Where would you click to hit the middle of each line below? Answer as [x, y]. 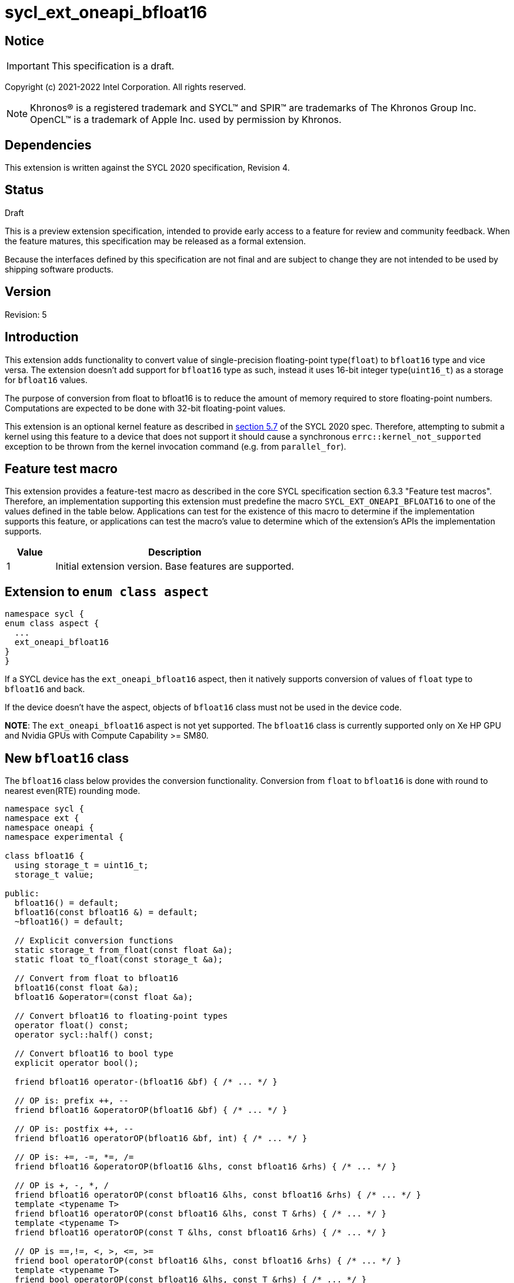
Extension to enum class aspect [107, 591]
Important [28, 66]
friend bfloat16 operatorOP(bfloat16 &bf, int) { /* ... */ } [161, 1139]
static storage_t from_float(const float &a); [124, 950]
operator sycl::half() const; [84, 1035]
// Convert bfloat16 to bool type [94, 1054]
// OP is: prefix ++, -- [71, 1101]
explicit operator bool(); [76, 1063]
